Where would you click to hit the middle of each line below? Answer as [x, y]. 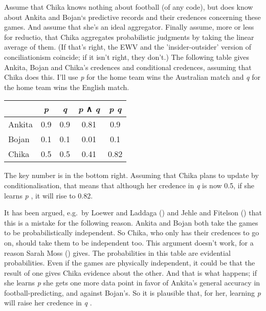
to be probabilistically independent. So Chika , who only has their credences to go [132, 232]
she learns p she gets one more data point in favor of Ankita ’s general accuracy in [132, 283]
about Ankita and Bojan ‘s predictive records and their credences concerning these [132, 17]
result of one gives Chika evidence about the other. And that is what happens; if [130, 272]
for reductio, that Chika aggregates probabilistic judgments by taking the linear [129, 37]
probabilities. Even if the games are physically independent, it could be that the [130, 263]
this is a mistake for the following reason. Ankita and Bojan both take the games [131, 222]
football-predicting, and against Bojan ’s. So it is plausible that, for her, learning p [132, 292]
